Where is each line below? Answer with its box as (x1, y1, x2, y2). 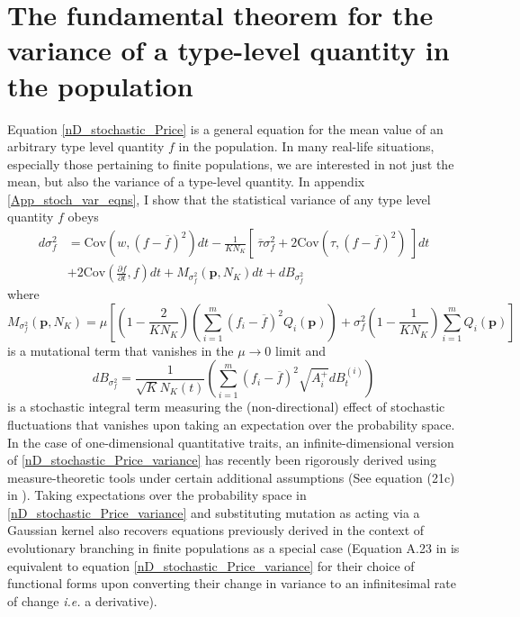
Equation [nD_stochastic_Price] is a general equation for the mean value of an (7, 119, 444, 138)
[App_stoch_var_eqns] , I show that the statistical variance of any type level (7, 189, 431, 208)
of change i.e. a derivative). (7, 591, 157, 610)
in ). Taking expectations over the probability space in (7, 485, 307, 504)
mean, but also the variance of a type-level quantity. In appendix (7, 172, 365, 191)
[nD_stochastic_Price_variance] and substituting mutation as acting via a (7, 503, 420, 522)
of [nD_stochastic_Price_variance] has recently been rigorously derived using (7, 450, 437, 469)
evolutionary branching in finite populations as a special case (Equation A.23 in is (7, 539, 460, 558)
